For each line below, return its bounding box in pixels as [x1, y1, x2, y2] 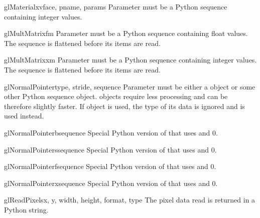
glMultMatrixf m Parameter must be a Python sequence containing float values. [4, 28, 248, 38]
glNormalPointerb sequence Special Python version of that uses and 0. [4, 127, 218, 137]
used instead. [4, 110, 44, 121]
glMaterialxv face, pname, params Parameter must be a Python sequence [4, 1, 227, 11]
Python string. [4, 204, 49, 214]
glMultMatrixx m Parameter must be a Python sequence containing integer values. [4, 54, 257, 65]
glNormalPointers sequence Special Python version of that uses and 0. [4, 144, 217, 154]
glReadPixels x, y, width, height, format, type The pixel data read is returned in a [4, 194, 255, 205]
